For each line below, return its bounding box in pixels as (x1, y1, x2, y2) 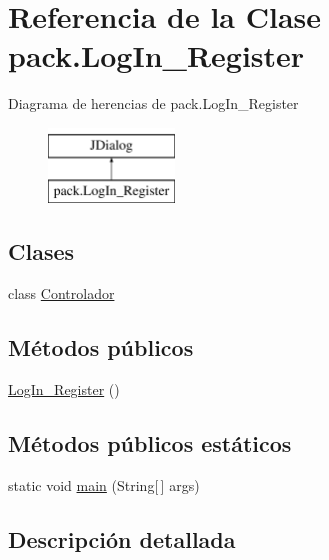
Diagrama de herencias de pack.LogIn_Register (8, 93, 299, 114)
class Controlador (8, 283, 115, 304)
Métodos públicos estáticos (8, 428, 292, 459)
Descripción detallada (8, 523, 236, 554)
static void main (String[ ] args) (8, 474, 200, 495)
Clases (8, 236, 75, 267)
